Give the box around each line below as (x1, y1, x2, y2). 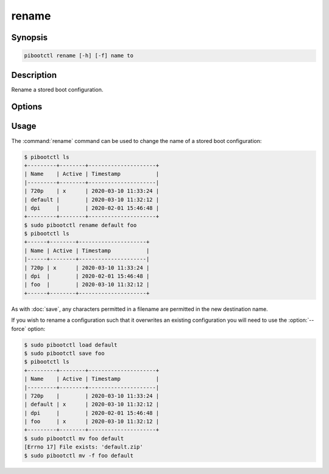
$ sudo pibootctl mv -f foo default (24, 452, 134, 459)
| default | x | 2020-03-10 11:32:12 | (24, 401, 160, 408)
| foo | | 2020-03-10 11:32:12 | (24, 281, 150, 288)
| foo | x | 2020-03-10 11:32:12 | (24, 418, 160, 425)
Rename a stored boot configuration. (11, 86, 104, 93)
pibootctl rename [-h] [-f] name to (24, 52, 134, 59)
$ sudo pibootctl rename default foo (24, 221, 137, 228)
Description (11, 70, 57, 80)
